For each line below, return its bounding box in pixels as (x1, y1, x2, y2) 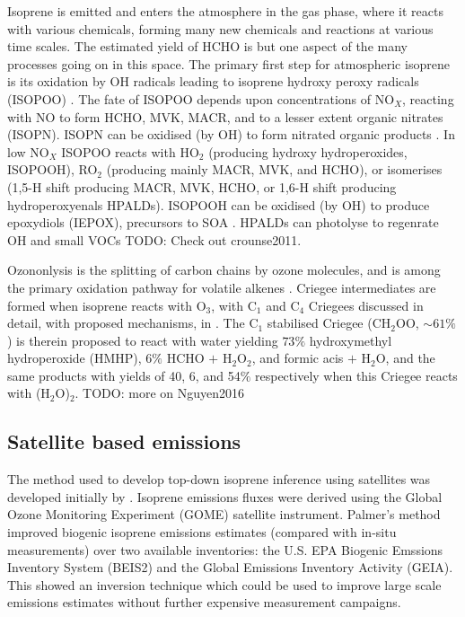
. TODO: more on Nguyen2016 (75, 383, 245, 402)
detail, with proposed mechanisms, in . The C (7, 313, 259, 332)
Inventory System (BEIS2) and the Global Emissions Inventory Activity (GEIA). (7, 558, 453, 577)
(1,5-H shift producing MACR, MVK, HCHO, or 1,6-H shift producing (7, 177, 397, 196)
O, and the (375, 348, 435, 367)
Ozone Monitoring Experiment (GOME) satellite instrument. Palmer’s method (7, 505, 441, 524)
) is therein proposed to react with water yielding (7, 331, 278, 349)
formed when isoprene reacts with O (7, 295, 206, 314)
